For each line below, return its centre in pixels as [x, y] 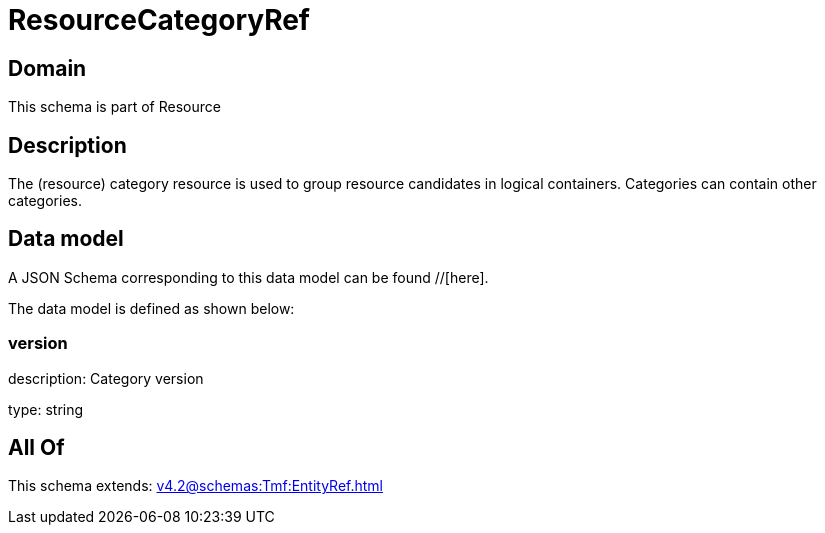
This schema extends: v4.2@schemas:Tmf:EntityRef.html [196, 486]
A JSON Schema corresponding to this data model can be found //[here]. [248, 277]
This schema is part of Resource [114, 107]
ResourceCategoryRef [159, 20]
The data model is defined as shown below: [151, 308]
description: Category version [106, 378]
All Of [36, 448]
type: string [46, 409]
